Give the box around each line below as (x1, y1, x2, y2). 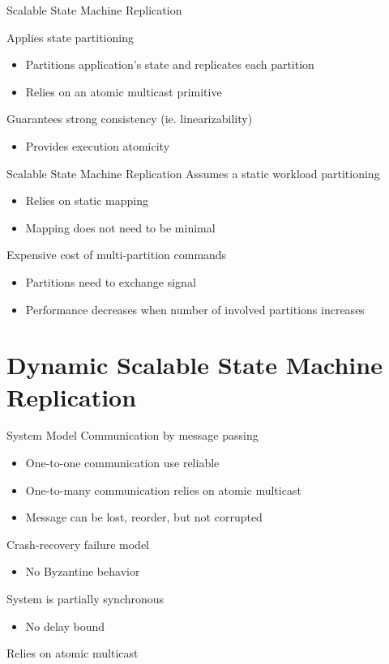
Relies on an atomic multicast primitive (25, 83, 222, 100)
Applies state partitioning (6, 28, 134, 45)
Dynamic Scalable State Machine (6, 348, 383, 381)
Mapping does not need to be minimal (25, 219, 216, 236)
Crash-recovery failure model (6, 535, 150, 552)
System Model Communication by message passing (6, 427, 259, 444)
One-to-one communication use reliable (25, 454, 220, 471)
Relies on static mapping (25, 192, 149, 209)
